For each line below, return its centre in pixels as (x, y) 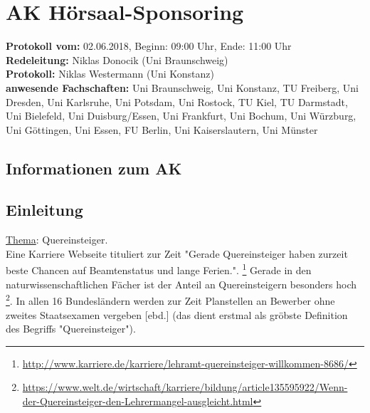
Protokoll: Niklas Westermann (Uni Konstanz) (110, 74)
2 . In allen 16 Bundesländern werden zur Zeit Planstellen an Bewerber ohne (170, 299)
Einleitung (44, 210)
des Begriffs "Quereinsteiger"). (71, 329)
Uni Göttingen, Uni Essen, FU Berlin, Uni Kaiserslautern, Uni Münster (162, 129)
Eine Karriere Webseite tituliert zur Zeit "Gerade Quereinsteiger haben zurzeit (177, 253)
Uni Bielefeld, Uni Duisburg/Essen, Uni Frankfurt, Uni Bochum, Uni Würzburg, (181, 116)
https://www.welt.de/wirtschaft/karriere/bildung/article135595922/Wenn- (185, 387)
